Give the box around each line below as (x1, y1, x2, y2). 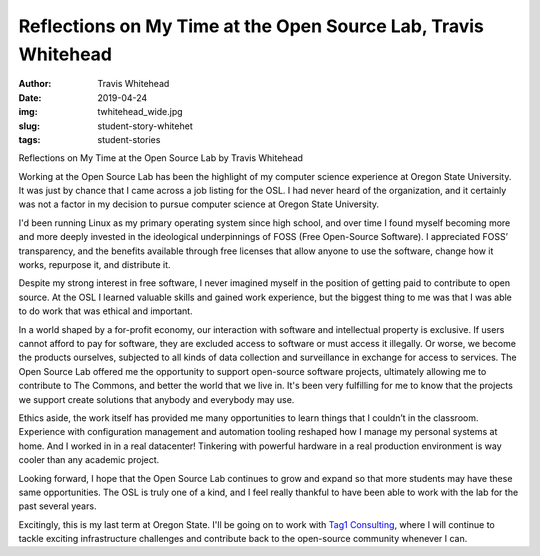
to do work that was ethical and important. (18, 305, 194, 317)
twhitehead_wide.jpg (97, 106, 184, 118)
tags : (18, 133, 41, 145)
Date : (18, 91, 42, 104)
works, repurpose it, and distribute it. (18, 259, 171, 271)
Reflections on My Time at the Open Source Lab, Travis (18, 15, 485, 37)
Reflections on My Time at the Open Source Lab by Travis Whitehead (18, 152, 304, 164)
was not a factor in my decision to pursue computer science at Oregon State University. (18, 198, 380, 210)
